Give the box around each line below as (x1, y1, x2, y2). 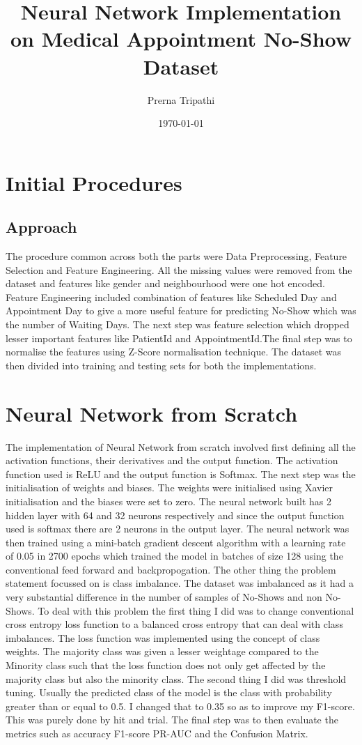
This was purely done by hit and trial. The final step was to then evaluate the (6, 712, 338, 727)
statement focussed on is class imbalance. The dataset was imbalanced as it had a (6, 576, 354, 590)
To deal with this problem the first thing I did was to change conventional (38, 603, 354, 617)
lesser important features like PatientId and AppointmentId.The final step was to (6, 330, 352, 345)
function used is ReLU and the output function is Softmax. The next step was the (6, 466, 356, 481)
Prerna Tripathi (147, 92, 215, 107)
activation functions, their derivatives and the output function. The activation (6, 453, 338, 468)
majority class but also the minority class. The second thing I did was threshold (6, 671, 347, 686)
